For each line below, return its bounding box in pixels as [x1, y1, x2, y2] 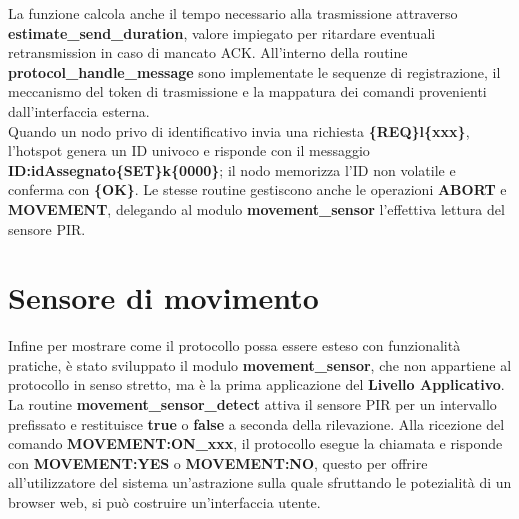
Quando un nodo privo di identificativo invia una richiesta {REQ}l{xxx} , [8, 120, 470, 141]
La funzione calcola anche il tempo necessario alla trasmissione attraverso [8, 3, 458, 23]
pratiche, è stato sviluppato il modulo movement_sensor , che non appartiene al [8, 354, 512, 375]
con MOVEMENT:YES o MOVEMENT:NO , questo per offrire [8, 452, 428, 473]
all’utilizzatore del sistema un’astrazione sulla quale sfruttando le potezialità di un [8, 472, 512, 493]
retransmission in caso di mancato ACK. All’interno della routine [8, 42, 408, 63]
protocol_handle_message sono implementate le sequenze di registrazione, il [8, 61, 501, 82]
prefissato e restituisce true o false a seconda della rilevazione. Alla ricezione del [8, 413, 505, 434]
